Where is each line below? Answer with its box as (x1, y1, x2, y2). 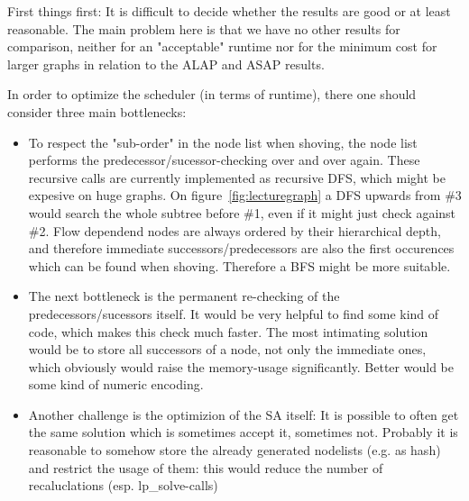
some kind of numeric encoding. (28, 375, 204, 394)
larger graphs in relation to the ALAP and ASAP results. (7, 54, 325, 73)
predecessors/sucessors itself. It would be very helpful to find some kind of (28, 304, 439, 323)
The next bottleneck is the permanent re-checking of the (28, 287, 340, 305)
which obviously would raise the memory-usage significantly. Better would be (28, 357, 454, 376)
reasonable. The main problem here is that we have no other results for (7, 19, 400, 38)
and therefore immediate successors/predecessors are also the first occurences (28, 239, 455, 258)
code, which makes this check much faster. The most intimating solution (28, 322, 428, 341)
